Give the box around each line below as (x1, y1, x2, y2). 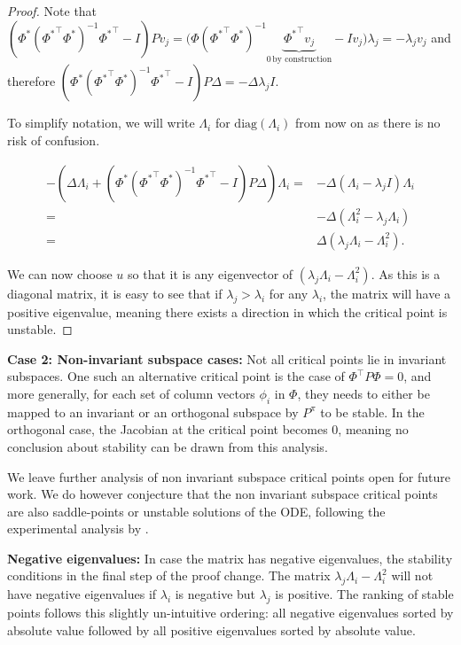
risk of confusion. (7, 131, 100, 150)
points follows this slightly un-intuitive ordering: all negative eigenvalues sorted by (7, 603, 454, 622)
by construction (272, 54, 332, 64)
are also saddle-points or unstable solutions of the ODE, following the (7, 501, 386, 520)
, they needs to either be (297, 384, 430, 402)
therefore (7, 72, 56, 90)
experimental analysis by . (7, 519, 149, 538)
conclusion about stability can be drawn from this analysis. (7, 437, 328, 455)
